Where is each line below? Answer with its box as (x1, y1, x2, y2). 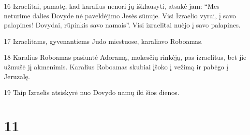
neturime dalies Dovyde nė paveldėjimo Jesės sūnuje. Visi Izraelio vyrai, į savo (4, 10, 236, 20)
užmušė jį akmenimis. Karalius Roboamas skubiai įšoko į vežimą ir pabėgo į (4, 61, 229, 71)
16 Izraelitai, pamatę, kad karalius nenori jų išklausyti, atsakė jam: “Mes (4, 1, 220, 11)
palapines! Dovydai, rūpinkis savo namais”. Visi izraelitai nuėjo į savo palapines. (4, 20, 241, 30)
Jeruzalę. (4, 71, 30, 81)
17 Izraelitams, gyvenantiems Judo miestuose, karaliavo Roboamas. (4, 36, 203, 46)
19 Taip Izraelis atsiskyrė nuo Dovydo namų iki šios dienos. (4, 87, 179, 97)
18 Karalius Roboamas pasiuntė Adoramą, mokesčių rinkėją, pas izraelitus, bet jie (4, 52, 247, 62)
